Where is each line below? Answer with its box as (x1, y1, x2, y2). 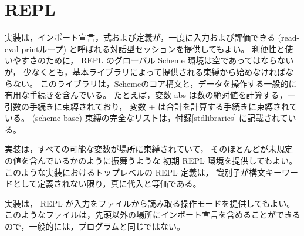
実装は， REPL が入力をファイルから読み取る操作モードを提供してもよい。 (5, 197, 295, 209)
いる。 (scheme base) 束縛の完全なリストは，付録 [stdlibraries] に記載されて (5, 112, 288, 124)
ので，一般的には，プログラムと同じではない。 (5, 220, 185, 232)
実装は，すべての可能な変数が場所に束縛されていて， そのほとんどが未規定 (5, 143, 293, 155)
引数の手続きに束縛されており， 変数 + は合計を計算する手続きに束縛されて (5, 100, 298, 112)
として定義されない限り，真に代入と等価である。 (12, 177, 201, 190)
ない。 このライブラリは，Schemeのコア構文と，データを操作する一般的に (12, 77, 297, 89)
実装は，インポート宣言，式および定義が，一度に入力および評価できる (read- (5, 31, 300, 43)
